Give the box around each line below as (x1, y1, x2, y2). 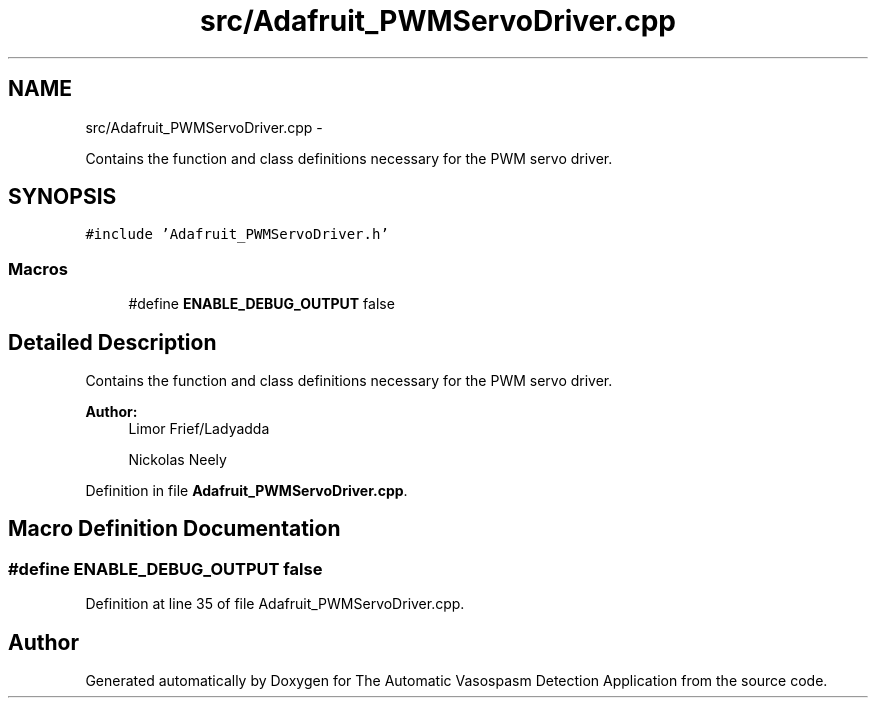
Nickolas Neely (128, 451, 227, 469)
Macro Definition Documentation (8, 516, 341, 542)
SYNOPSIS (8, 184, 117, 210)
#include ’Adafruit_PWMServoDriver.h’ (85, 226, 389, 243)
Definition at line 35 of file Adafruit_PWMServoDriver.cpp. (85, 595, 465, 613)
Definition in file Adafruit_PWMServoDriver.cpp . (85, 482, 408, 500)
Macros (8, 258, 68, 279)
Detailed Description (8, 329, 217, 355)
